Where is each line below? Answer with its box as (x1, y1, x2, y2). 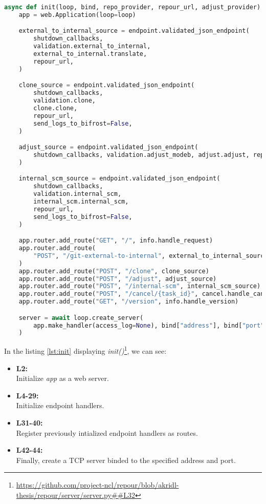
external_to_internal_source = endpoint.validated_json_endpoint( (18, 27, 250, 35)
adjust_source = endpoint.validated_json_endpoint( (18, 144, 198, 151)
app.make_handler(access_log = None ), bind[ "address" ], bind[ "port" (33, 321, 264, 329)
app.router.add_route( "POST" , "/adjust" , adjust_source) (18, 275, 217, 283)
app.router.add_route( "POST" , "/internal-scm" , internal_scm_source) (18, 283, 261, 290)
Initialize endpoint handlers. (16, 400, 104, 411)
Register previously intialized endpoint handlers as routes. (16, 427, 198, 438)
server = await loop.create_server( (18, 314, 144, 321)
